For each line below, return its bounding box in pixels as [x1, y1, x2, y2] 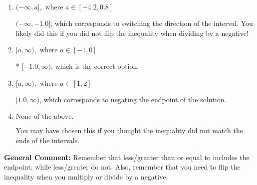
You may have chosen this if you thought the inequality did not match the [15, 125, 243, 136]
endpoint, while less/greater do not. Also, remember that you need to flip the [4, 162, 241, 172]
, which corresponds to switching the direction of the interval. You [50, 18, 253, 28]
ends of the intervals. [15, 135, 80, 145]
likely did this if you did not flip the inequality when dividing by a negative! [15, 27, 249, 38]
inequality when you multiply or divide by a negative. [4, 171, 168, 182]
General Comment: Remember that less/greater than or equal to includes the [4, 152, 250, 162]
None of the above [15, 113, 72, 121]
